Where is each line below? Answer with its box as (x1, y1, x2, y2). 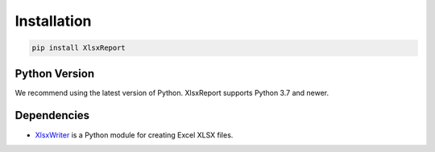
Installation (14, 12, 92, 30)
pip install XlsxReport (31, 43, 126, 52)
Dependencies (14, 109, 90, 122)
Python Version (14, 67, 95, 80)
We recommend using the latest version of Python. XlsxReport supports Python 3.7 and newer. (14, 88, 329, 97)
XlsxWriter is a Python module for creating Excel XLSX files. (35, 129, 234, 140)
